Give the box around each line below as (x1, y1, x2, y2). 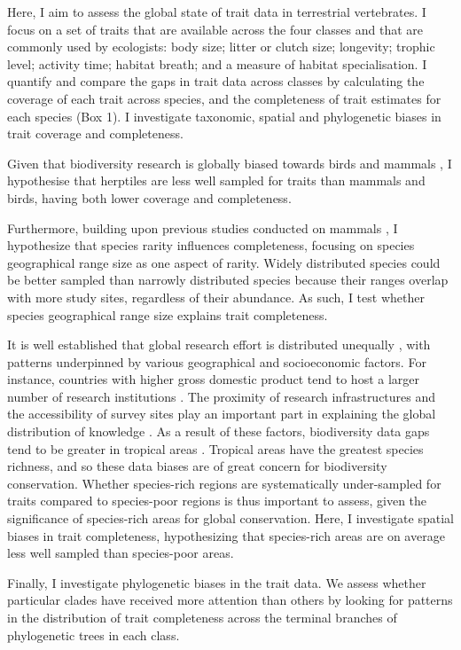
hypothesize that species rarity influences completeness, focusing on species (7, 236, 415, 255)
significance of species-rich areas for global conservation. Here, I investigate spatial (7, 509, 454, 528)
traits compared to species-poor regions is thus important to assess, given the (7, 491, 427, 510)
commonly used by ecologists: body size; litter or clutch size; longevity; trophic (7, 37, 435, 56)
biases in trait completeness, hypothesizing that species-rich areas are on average (7, 526, 445, 544)
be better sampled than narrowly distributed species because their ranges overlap (7, 270, 449, 289)
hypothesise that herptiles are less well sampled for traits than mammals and (7, 171, 426, 190)
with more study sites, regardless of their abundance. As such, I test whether (7, 287, 425, 306)
